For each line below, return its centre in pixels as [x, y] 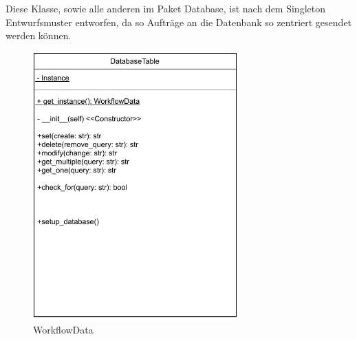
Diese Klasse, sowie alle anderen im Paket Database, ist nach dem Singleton [165, 8]
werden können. [39, 35]
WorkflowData [63, 330]
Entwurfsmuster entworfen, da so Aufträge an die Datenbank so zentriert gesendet [179, 22]
